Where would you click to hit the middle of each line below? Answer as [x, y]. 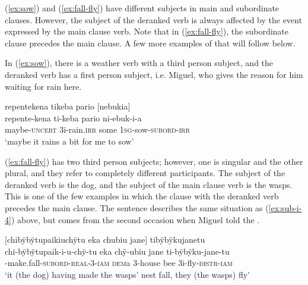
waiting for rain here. [43, 86]
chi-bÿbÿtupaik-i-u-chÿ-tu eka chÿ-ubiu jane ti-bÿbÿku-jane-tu [117, 251]
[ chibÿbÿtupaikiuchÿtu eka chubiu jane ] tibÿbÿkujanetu [105, 239]
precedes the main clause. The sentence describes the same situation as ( [137, 207]
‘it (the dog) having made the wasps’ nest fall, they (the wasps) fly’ [127, 274]
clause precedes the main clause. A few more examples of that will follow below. [150, 43]
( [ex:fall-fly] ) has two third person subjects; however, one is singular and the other [154, 161]
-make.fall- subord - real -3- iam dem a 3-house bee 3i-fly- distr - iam [119, 263]
